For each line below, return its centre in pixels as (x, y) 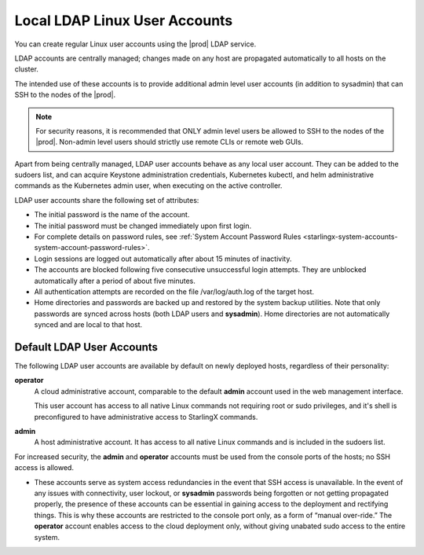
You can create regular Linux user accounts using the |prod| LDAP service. (135, 44)
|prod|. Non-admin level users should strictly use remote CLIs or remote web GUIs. (170, 142)
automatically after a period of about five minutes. (115, 281)
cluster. (27, 69)
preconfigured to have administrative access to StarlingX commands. (146, 417)
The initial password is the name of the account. (112, 215)
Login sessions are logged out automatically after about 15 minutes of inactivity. (163, 259)
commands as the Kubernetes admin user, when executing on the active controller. (148, 186)
